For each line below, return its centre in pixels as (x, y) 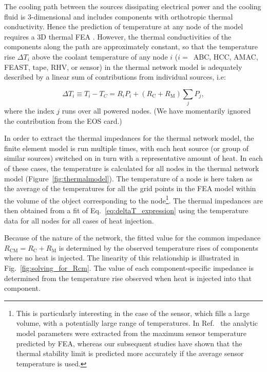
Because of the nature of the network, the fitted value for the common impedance (132, 238)
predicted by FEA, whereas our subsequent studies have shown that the (129, 343)
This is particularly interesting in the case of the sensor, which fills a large (133, 313)
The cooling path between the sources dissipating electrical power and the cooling (133, 6)
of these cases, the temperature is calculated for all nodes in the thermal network (132, 168)
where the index (29, 111)
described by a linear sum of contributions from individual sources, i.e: (115, 77)
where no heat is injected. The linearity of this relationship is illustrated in (122, 258)
